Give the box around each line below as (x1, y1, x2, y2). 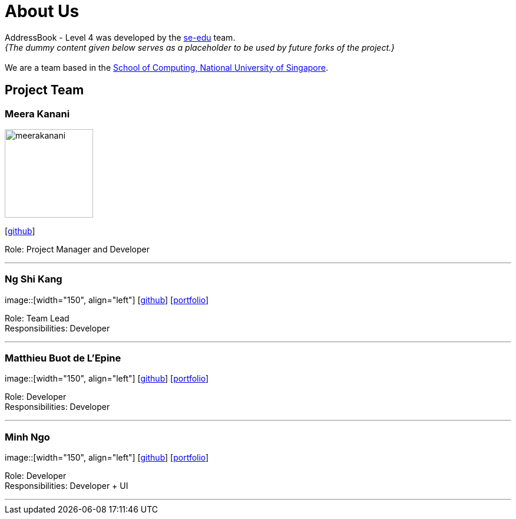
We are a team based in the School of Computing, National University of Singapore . (5, 62, 329, 73)
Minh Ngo (5, 431, 50, 443)
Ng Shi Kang (5, 273, 62, 285)
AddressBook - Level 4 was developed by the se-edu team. (5, 32, 236, 42)
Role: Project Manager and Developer (5, 244, 150, 254)
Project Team (5, 83, 84, 98)
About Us (5, 1, 80, 21)
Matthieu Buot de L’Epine (5, 352, 121, 364)
